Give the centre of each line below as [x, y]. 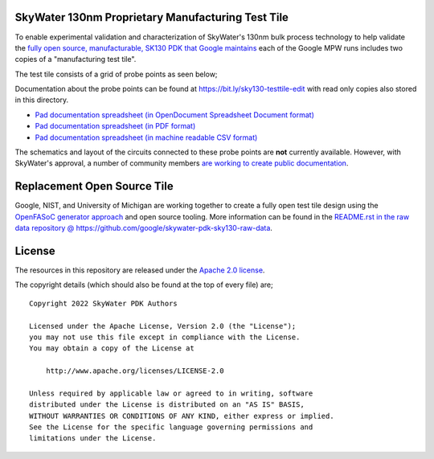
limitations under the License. [93, 439]
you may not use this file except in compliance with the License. [165, 337]
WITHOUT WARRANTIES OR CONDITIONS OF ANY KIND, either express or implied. [182, 416]
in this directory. [41, 100]
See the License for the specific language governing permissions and [171, 427]
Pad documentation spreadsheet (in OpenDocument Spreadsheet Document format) [175, 115]
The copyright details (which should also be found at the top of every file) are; [144, 285]
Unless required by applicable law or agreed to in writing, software [171, 393]
